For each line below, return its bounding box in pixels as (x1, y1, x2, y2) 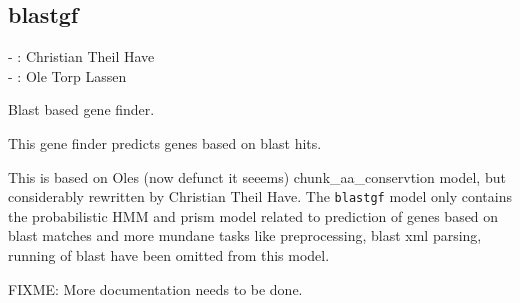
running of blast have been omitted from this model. (8, 245, 330, 266)
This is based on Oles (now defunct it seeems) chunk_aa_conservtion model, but (8, 166, 506, 187)
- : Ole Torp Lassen (8, 65, 127, 86)
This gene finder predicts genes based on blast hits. (8, 132, 322, 153)
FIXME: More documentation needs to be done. (8, 278, 303, 299)
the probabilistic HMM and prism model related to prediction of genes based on (8, 205, 499, 226)
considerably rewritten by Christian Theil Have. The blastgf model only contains (8, 186, 512, 207)
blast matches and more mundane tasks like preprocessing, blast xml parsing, (8, 225, 482, 246)
